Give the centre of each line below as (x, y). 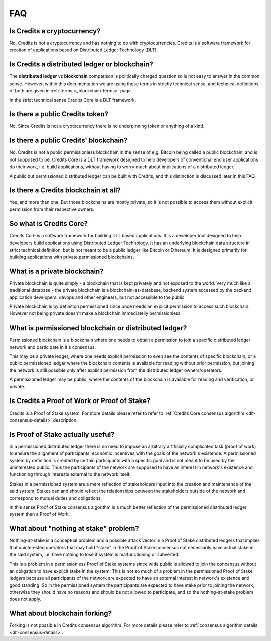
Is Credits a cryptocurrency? (55, 31)
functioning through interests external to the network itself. (70, 474)
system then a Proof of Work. (40, 514)
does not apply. (25, 599)
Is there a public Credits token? (59, 114)
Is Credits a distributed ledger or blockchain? (81, 65)
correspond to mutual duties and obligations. (56, 498)
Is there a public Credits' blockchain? (69, 141)
